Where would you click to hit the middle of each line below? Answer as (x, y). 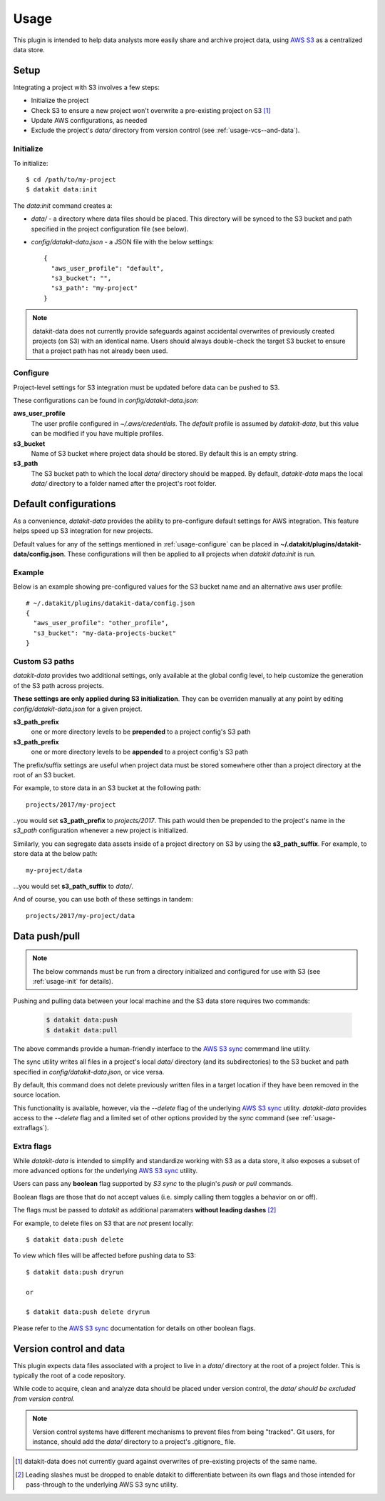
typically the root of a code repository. (70, 1375)
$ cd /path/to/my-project (71, 179)
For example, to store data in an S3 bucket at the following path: (107, 788)
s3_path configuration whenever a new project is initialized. (101, 831)
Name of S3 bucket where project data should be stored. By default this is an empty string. (165, 453)
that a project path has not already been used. (100, 351)
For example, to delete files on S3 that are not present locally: (103, 1223)
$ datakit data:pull (82, 1030)
